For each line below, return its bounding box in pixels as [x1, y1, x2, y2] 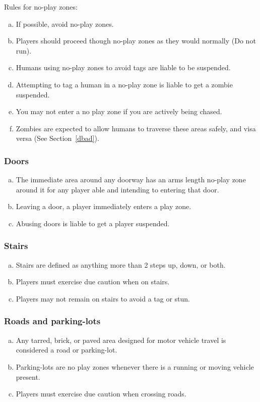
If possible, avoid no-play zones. [16, 18, 114, 29]
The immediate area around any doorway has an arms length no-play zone [16, 174, 246, 185]
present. [16, 371, 40, 382]
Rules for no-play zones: [4, 2, 78, 12]
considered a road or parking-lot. [16, 344, 117, 355]
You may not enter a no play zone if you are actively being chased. [16, 106, 222, 117]
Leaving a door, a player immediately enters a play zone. [16, 201, 191, 212]
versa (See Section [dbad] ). [16, 133, 99, 143]
